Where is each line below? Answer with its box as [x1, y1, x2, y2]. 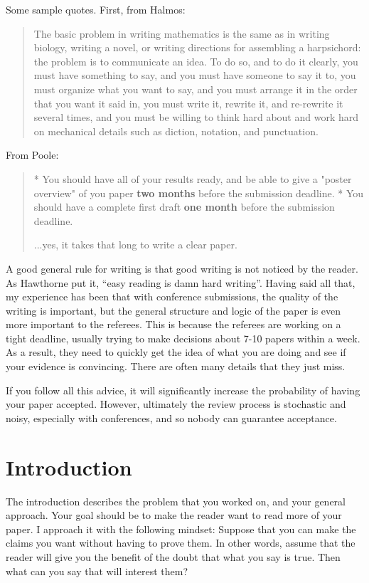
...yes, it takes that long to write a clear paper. [33, 237, 237, 252]
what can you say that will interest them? [6, 563, 188, 578]
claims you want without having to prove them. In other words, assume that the [6, 535, 355, 550]
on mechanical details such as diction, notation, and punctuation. [33, 123, 319, 138]
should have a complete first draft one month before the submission [33, 199, 335, 214]
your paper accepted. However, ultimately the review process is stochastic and [6, 396, 346, 411]
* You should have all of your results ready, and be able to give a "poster [33, 171, 352, 186]
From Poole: [6, 147, 59, 162]
